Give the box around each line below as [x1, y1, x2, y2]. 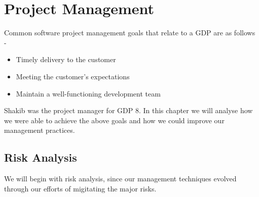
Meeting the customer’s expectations [16, 71, 130, 81]
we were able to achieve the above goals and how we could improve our [4, 115, 225, 125]
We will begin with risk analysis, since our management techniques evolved [4, 173, 237, 184]
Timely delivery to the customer [16, 54, 116, 65]
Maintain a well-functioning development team [16, 88, 161, 98]
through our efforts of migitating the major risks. [4, 183, 157, 193]
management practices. [4, 125, 75, 135]
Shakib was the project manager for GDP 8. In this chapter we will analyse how [4, 105, 253, 116]
